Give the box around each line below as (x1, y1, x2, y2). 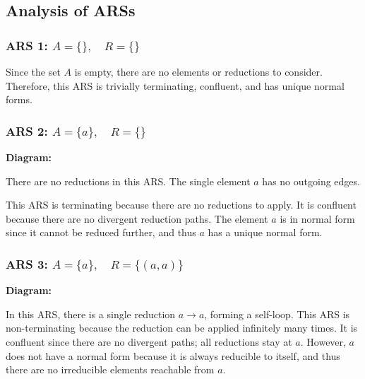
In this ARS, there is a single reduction (6, 306, 176, 321)
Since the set (6, 64, 61, 78)
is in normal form (280, 211, 355, 226)
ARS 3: (6, 255, 48, 272)
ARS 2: (6, 122, 48, 139)
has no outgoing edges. (262, 173, 360, 188)
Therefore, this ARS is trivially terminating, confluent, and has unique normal (6, 78, 345, 93)
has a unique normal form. (208, 225, 323, 240)
